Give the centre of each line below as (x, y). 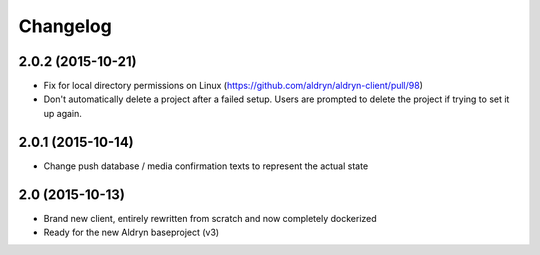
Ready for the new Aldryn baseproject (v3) (131, 232)
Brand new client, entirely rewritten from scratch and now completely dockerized (210, 218)
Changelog (65, 26)
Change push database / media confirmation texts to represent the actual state (206, 166)
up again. (62, 113)
